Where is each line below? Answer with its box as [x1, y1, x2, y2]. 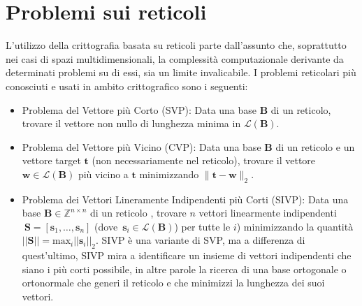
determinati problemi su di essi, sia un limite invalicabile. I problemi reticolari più [6, 65, 356, 80]
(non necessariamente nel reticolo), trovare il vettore [92, 153, 316, 168]
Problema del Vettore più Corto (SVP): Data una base [22, 102, 257, 117]
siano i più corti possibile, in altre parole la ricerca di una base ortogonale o [22, 261, 347, 276]
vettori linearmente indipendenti [198, 205, 337, 220]
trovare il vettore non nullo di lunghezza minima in [22, 116, 241, 131]
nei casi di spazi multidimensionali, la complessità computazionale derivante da [6, 51, 344, 66]
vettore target [22, 153, 81, 168]
